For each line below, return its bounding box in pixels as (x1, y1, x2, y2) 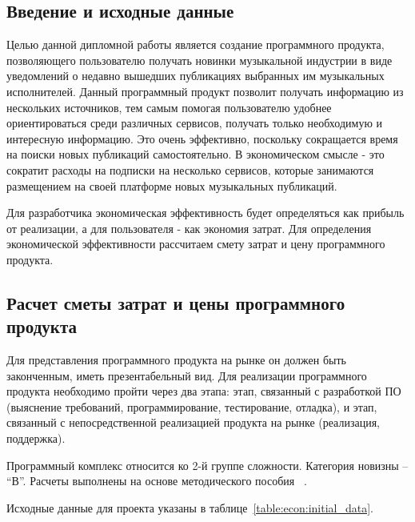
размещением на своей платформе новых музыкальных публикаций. (6, 177, 337, 194)
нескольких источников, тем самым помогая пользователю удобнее (6, 98, 332, 115)
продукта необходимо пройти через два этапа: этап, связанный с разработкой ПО (6, 383, 401, 400)
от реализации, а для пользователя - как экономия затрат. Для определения (6, 219, 372, 236)
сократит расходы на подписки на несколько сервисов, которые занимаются (6, 161, 374, 178)
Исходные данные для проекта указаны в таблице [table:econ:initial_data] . (6, 499, 373, 516)
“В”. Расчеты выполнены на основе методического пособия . (6, 472, 307, 489)
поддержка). (6, 430, 66, 447)
